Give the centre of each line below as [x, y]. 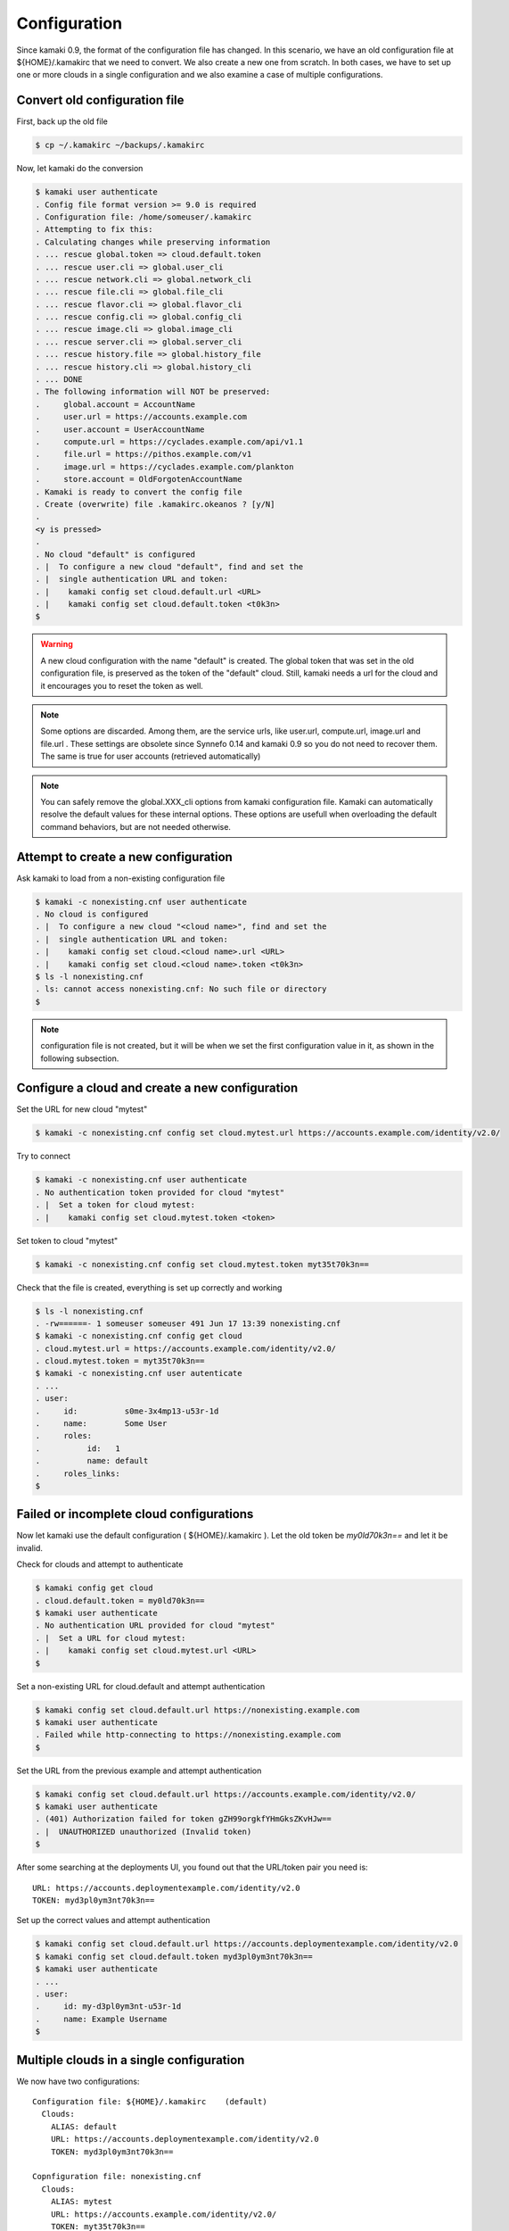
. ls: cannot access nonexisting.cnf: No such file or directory [181, 989]
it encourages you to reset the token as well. [122, 685]
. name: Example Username [101, 2019]
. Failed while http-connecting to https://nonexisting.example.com [188, 1735]
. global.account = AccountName [115, 404]
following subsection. [80, 1058]
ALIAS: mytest [82, 2202]
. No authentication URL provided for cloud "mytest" [155, 1626]
